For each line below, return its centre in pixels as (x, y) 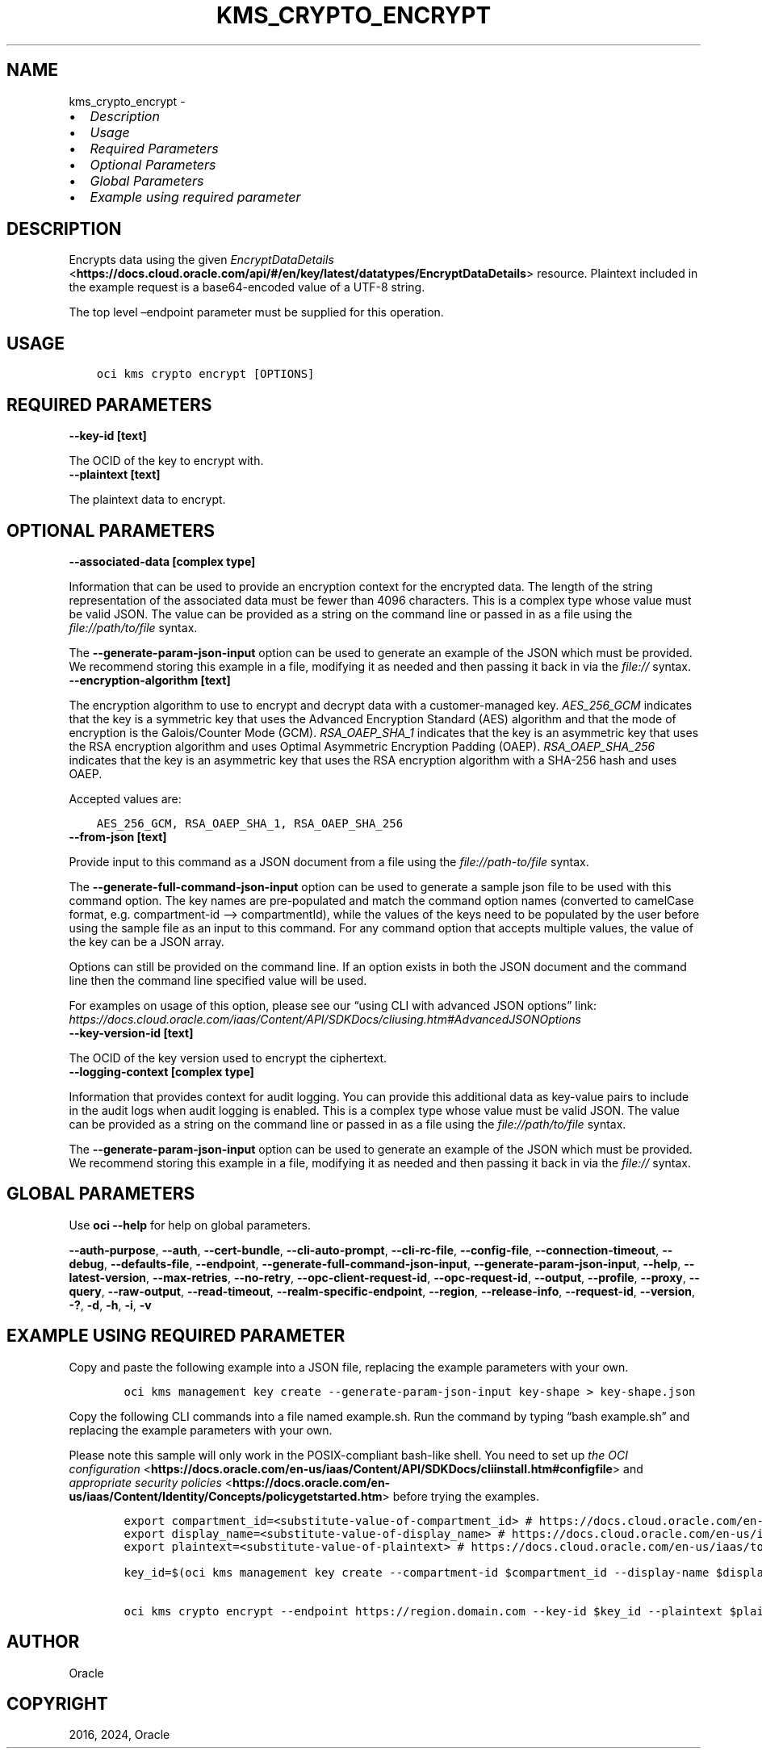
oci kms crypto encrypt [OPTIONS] (205, 374)
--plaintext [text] (115, 475)
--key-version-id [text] (131, 1032)
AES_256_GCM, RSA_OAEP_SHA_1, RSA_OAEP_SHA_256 (250, 823)
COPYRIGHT (57, 1703)
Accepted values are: (125, 798)
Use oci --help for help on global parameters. (190, 1225)
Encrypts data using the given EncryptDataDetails (201, 260)
